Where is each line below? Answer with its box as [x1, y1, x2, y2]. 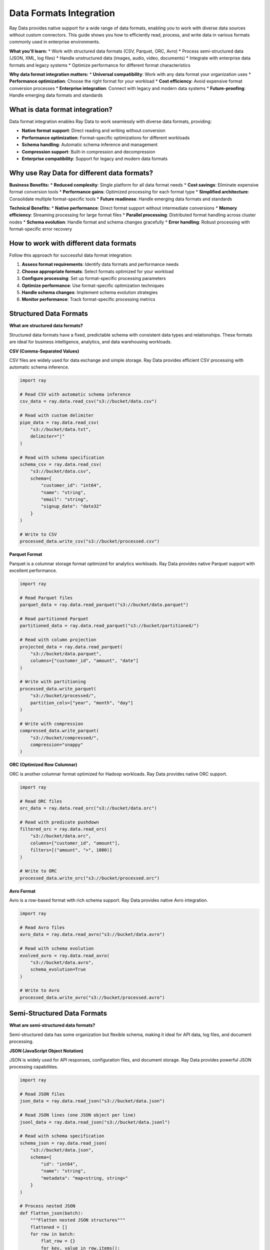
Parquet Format [9, 551, 42, 557]
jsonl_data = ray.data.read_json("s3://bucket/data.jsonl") [19, 1119, 170, 1125]
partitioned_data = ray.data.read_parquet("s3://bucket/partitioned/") [19, 623, 199, 628]
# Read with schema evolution [19, 945, 94, 951]
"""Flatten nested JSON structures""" [30, 1217, 125, 1223]
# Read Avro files [19, 924, 65, 930]
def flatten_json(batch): [19, 1210, 83, 1216]
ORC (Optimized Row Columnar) [9, 761, 77, 767]
